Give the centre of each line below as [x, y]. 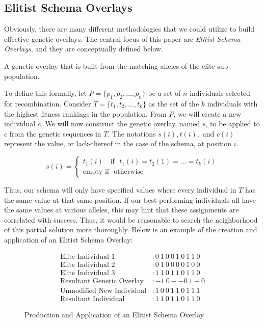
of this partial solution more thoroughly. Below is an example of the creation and [131, 230]
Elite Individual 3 [88, 273]
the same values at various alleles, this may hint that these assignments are [122, 210]
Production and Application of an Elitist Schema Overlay [114, 314]
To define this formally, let [45, 93]
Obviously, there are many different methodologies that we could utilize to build [129, 29]
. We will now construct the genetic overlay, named [120, 124]
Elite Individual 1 [88, 257]
